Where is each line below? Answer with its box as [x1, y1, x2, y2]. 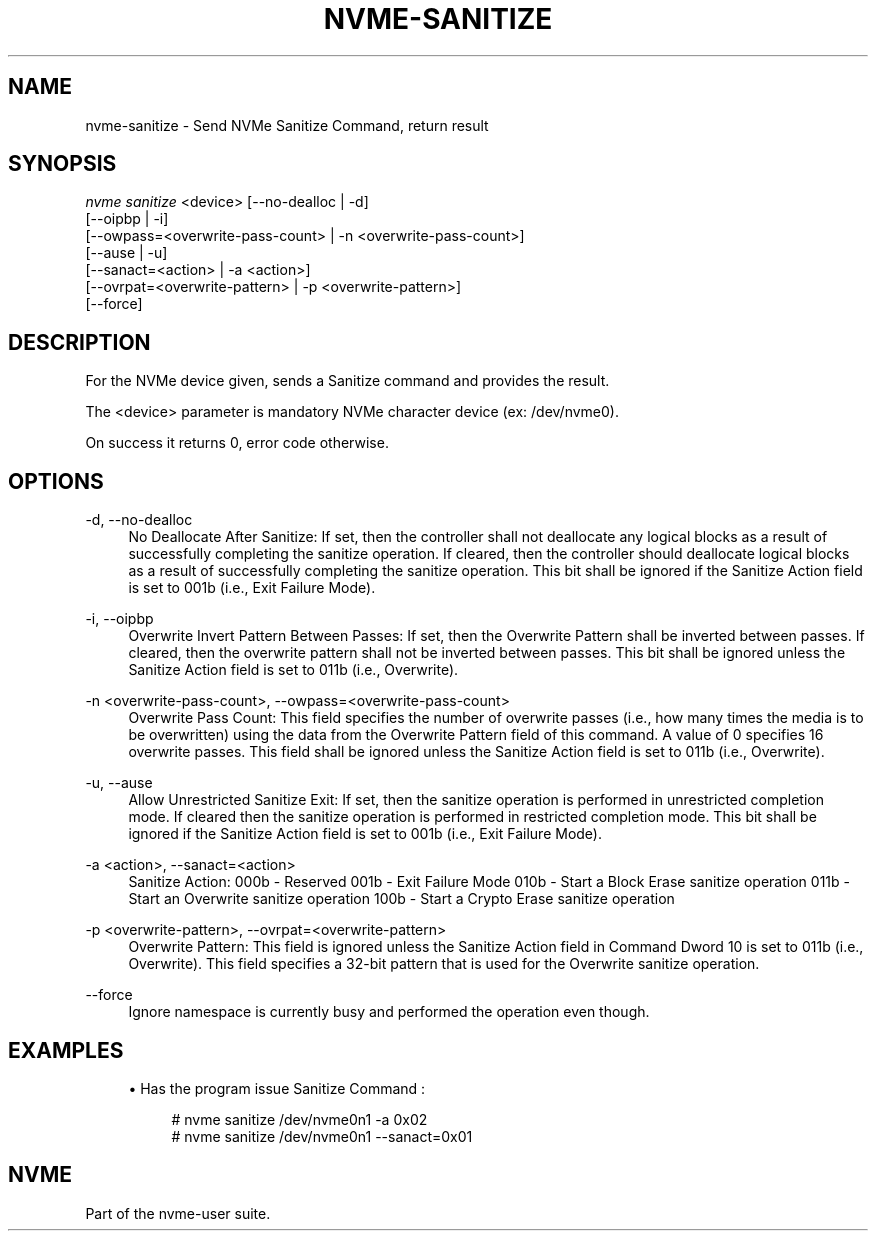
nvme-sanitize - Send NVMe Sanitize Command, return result [85, 116, 489, 134]
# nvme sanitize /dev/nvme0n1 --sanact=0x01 [171, 1127, 473, 1145]
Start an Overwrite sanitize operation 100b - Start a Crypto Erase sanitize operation [128, 890, 675, 908]
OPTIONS [8, 468, 104, 494]
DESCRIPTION [8, 329, 151, 355]
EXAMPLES [8, 1037, 124, 1063]
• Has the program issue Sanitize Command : [128, 1079, 426, 1097]
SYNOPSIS [8, 151, 117, 177]
